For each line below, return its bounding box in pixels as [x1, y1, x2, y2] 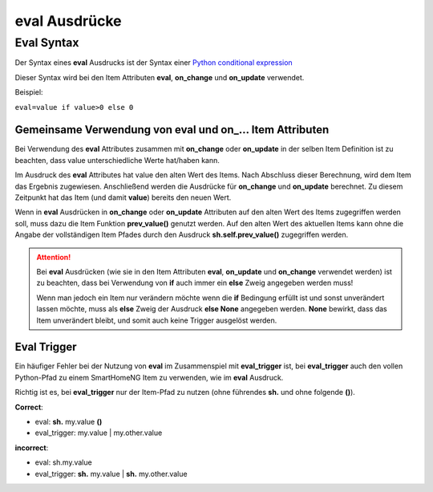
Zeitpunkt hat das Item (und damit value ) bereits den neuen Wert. [14, 193, 232, 202]
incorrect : [14, 442, 49, 453]
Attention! [36, 252, 71, 262]
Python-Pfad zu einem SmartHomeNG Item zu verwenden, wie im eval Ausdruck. [14, 372, 284, 382]
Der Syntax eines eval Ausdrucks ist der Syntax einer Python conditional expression [14, 58, 293, 67]
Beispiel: [14, 87, 43, 97]
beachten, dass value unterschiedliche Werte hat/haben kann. [14, 155, 221, 165]
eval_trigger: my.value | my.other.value [34, 428, 163, 437]
